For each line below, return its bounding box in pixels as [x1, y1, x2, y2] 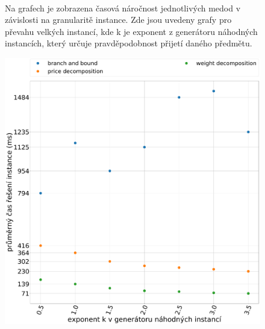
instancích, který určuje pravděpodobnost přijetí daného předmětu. [5, 37, 252, 49]
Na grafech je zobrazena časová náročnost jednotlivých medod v [5, 1, 241, 14]
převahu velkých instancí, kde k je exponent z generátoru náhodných [5, 25, 258, 37]
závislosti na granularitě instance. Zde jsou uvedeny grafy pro [5, 13, 232, 26]
